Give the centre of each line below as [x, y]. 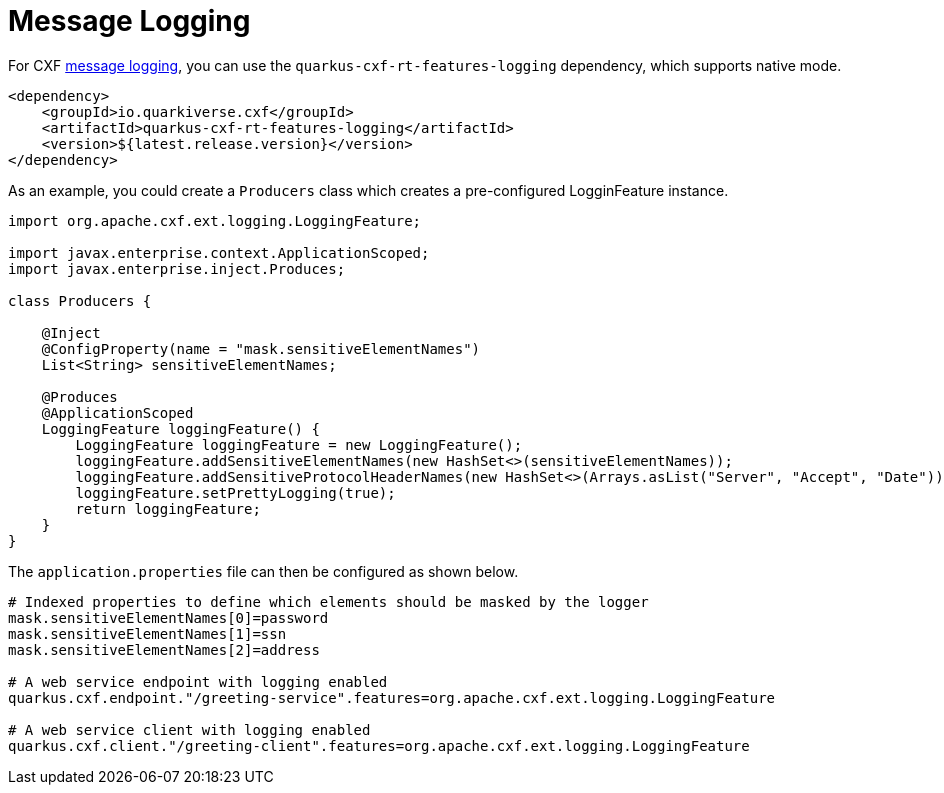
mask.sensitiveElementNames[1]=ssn [147, 633]
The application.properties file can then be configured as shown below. [263, 571]
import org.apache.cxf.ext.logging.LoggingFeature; [215, 220]
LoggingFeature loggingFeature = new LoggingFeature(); [299, 444]
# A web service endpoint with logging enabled [198, 681]
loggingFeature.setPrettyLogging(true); [235, 492]
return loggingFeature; [168, 508]
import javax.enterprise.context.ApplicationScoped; [219, 252]
